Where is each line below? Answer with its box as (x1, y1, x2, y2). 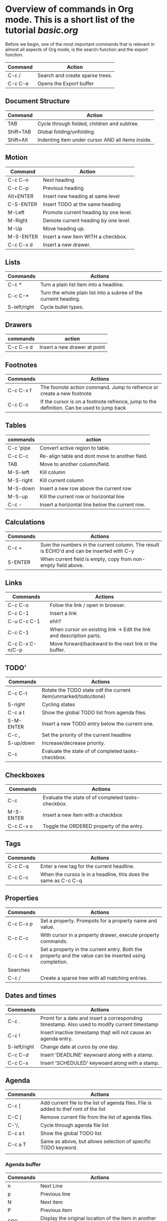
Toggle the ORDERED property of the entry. (42, 823, 144, 830)
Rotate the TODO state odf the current (42, 687, 131, 694)
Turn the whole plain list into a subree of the (40, 289, 143, 296)
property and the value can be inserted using (40, 952, 146, 959)
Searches (7, 966, 30, 973)
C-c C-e (7, 80, 29, 87)
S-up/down (7, 739, 35, 746)
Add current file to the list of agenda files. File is (40, 1099, 152, 1106)
